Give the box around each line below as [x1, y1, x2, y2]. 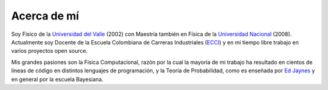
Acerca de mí [11, 9, 79, 22]
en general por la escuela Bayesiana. [11, 75, 103, 83]
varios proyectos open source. [11, 47, 88, 55]
